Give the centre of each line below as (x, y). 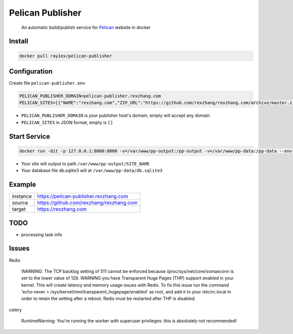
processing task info (42, 234)
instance (22, 197)
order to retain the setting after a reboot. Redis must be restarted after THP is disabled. (109, 299)
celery (15, 310)
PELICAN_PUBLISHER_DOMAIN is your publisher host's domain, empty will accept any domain (115, 115)
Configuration (31, 71)
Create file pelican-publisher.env (47, 83)
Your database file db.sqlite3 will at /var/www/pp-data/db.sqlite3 (92, 171)
